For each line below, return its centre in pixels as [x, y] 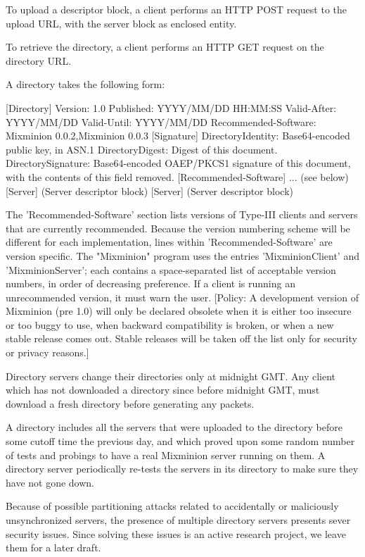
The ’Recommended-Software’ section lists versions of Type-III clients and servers [182, 214]
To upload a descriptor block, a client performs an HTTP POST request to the [176, 9]
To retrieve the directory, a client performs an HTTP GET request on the [165, 47]
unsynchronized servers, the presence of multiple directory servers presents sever [178, 520]
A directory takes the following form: [85, 84]
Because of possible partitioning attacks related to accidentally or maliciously [172, 506]
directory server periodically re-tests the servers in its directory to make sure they [182, 469]
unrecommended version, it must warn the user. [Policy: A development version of [182, 297]
